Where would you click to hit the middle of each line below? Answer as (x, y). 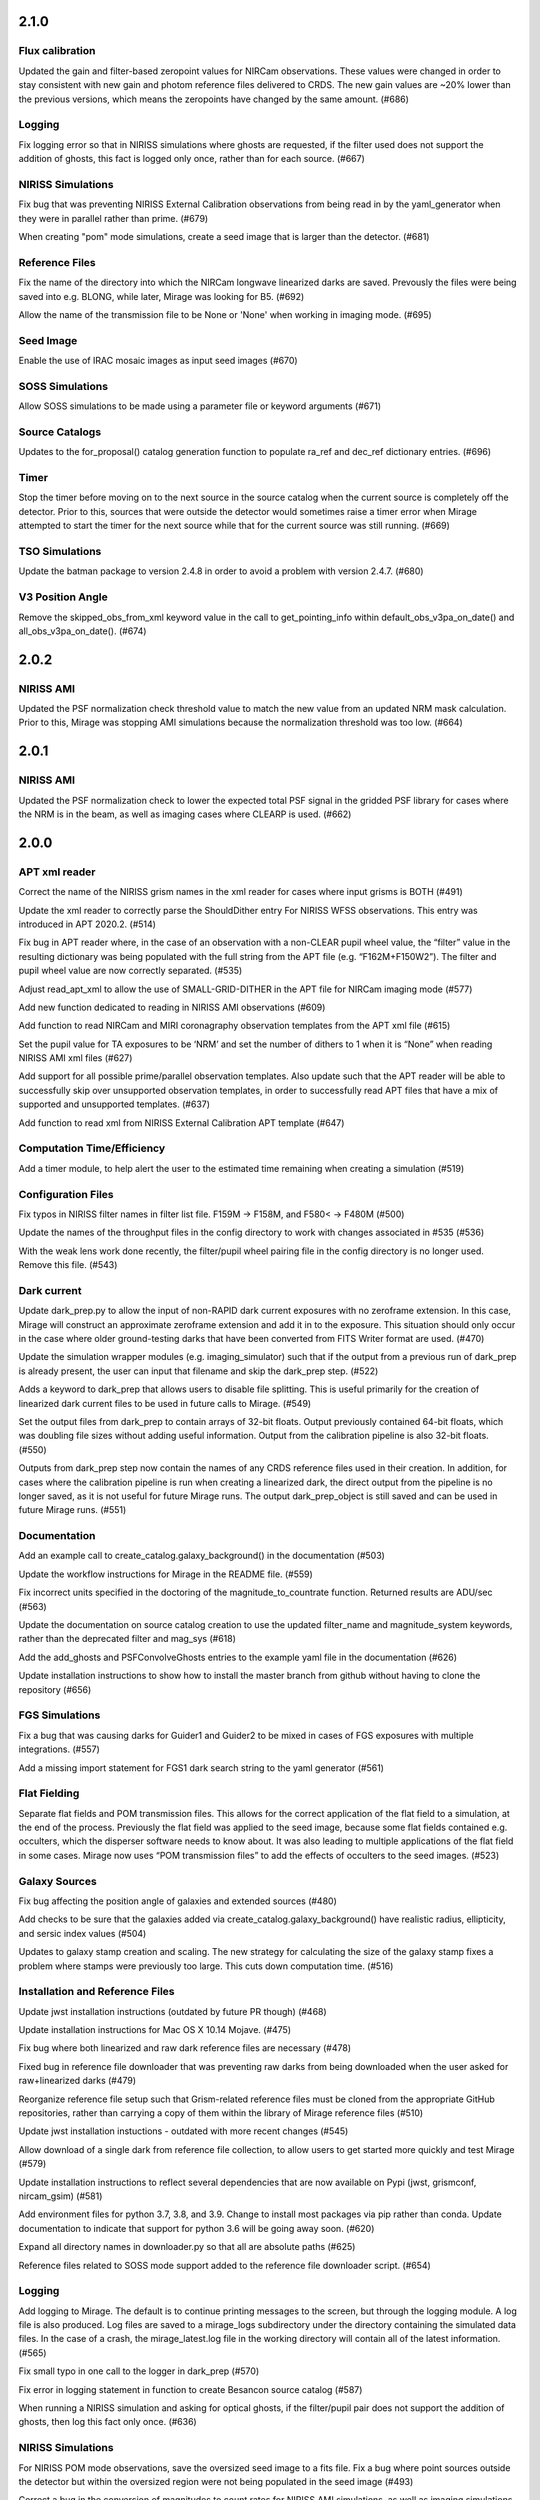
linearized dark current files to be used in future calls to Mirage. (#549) (165, 1403)
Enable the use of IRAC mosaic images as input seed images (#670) (158, 361)
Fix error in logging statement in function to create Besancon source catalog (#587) (190, 2389)
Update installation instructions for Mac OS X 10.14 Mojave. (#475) (155, 2030)
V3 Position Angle (63, 597)
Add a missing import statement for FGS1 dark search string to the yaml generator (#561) (201, 1767)
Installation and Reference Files (96, 1992)
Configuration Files (66, 1194)
